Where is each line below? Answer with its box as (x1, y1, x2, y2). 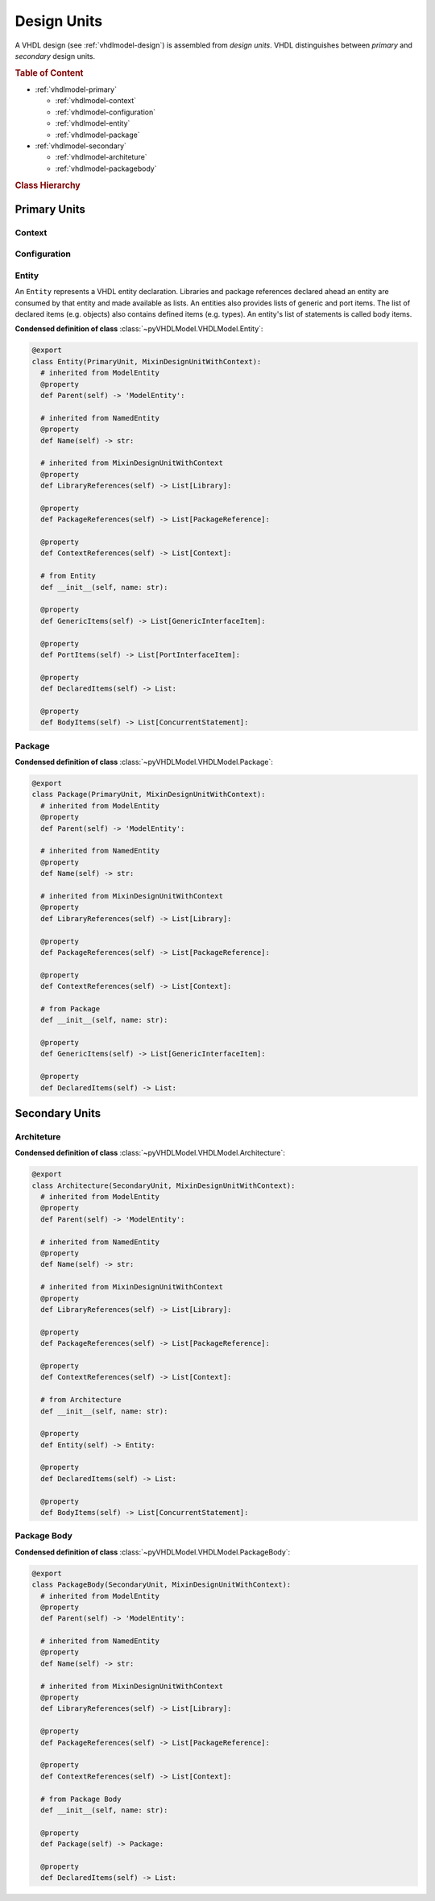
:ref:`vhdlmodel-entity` (55, 118, 130, 128)
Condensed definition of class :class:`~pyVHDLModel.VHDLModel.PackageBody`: (14, 1547, 291, 1557)
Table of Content (14, 67, 84, 78)
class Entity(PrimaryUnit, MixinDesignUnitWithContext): (31, 357, 262, 366)
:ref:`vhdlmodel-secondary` (35, 141, 126, 151)
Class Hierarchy (14, 180, 81, 191)
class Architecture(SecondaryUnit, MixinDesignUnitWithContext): (31, 1181, 296, 1190)
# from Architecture (40, 1395, 122, 1405)
